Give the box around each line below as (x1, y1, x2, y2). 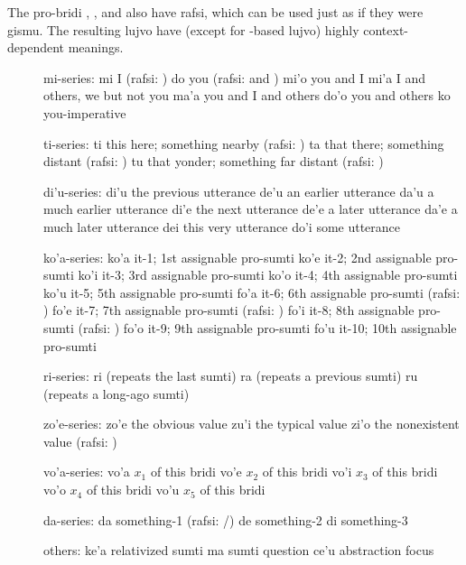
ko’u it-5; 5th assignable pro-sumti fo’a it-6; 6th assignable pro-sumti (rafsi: (43, 282, 461, 301)
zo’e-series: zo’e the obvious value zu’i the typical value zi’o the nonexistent (43, 414, 460, 433)
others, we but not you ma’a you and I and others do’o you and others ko (43, 86, 451, 105)
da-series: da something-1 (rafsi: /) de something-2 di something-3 (43, 510, 408, 529)
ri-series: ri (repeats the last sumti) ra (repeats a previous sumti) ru (43, 366, 418, 385)
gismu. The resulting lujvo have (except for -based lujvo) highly (7, 20, 359, 39)
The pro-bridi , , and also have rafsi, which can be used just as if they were (7, 3, 424, 21)
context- (363, 20, 409, 39)
